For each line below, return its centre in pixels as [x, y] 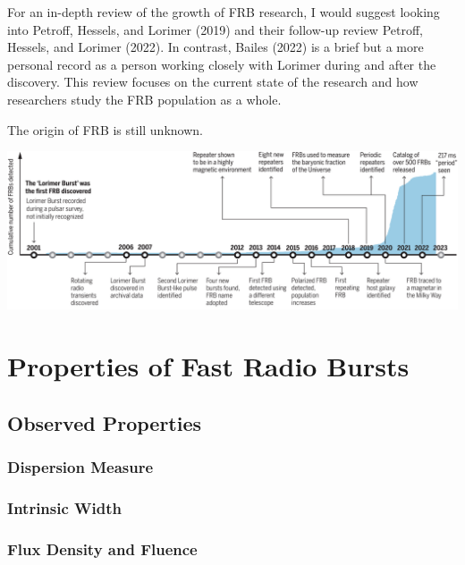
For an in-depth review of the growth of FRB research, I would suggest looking [224, 12]
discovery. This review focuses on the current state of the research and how [213, 82]
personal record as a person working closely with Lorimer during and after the [222, 64]
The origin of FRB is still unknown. [105, 129]
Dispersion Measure [80, 467]
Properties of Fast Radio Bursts [208, 366]
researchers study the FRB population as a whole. [144, 99]
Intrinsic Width [64, 507]
